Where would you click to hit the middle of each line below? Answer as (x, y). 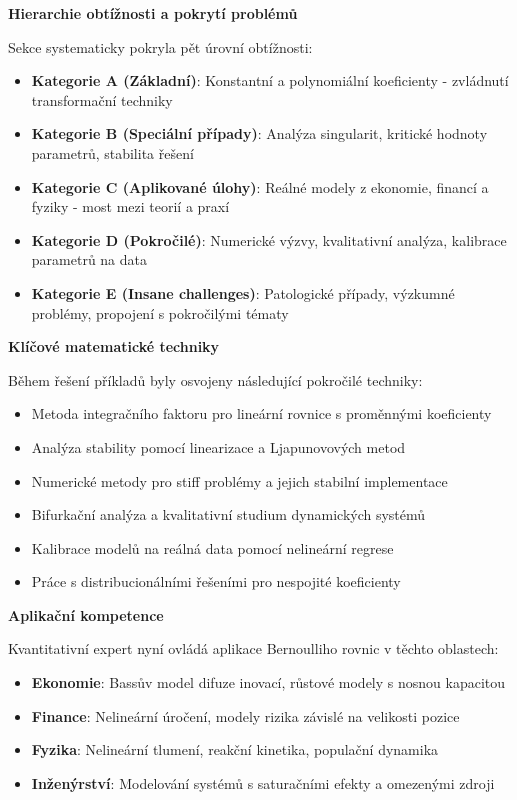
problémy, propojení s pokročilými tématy (160, 312)
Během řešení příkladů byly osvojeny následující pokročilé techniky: (215, 379)
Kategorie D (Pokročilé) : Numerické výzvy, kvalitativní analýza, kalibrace (269, 239)
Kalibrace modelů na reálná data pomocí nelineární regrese (212, 547)
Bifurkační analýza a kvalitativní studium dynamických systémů (228, 514)
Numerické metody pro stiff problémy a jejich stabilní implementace (239, 480)
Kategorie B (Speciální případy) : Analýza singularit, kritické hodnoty (259, 133)
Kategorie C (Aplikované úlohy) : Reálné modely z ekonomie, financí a (260, 186)
